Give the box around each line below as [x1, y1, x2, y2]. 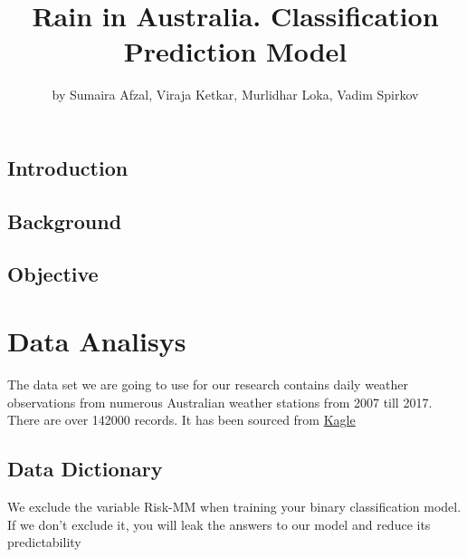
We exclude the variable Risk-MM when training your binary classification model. [7, 496, 462, 515]
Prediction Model [123, 33, 348, 70]
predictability [7, 533, 81, 552]
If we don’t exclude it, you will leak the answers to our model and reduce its [7, 514, 431, 533]
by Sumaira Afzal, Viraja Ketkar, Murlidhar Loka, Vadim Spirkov [52, 85, 419, 104]
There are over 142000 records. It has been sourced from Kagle [7, 410, 356, 429]
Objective [7, 260, 99, 288]
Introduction [7, 153, 129, 181]
